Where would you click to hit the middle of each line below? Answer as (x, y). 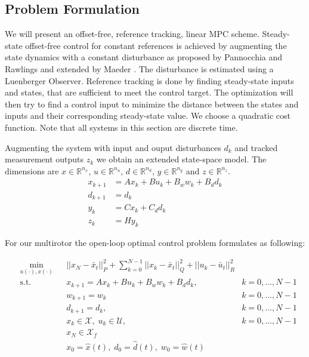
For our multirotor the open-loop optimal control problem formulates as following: (155, 242)
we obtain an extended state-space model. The (181, 159)
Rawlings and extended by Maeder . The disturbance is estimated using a (139, 68)
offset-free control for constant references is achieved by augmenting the (156, 45)
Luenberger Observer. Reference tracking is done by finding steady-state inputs (149, 80)
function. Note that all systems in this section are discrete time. (121, 127)
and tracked (256, 147)
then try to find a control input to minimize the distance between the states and (152, 104)
